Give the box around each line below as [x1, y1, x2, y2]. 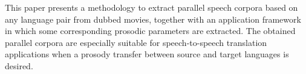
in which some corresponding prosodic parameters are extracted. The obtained [5, 24, 296, 37]
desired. [5, 59, 33, 72]
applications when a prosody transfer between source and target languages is [5, 48, 289, 60]
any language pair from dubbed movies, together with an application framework [5, 13, 301, 25]
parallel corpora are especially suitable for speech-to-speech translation [5, 36, 267, 48]
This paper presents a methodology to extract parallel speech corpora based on [5, 1, 298, 13]
